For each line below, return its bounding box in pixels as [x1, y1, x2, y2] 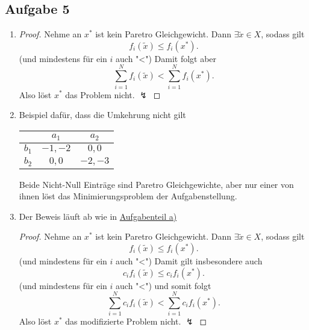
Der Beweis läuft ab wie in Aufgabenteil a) [19, 210, 177, 222]
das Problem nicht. [65, 88, 135, 101]
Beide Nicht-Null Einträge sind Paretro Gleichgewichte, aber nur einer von [19, 178, 294, 190]
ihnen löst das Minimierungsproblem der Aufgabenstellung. [19, 190, 237, 202]
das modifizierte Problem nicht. [65, 315, 181, 328]
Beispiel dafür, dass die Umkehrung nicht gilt [19, 108, 186, 121]
